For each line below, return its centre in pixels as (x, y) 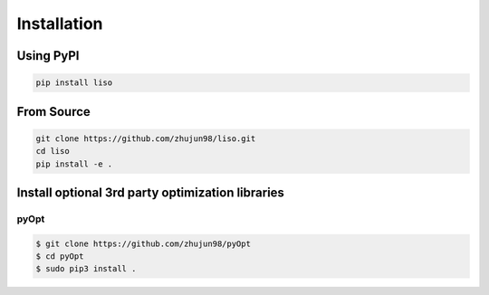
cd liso (53, 151)
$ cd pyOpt (60, 257)
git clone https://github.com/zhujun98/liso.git (146, 138)
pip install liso (74, 83)
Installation (60, 24)
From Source (53, 112)
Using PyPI (48, 56)
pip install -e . (74, 164)
